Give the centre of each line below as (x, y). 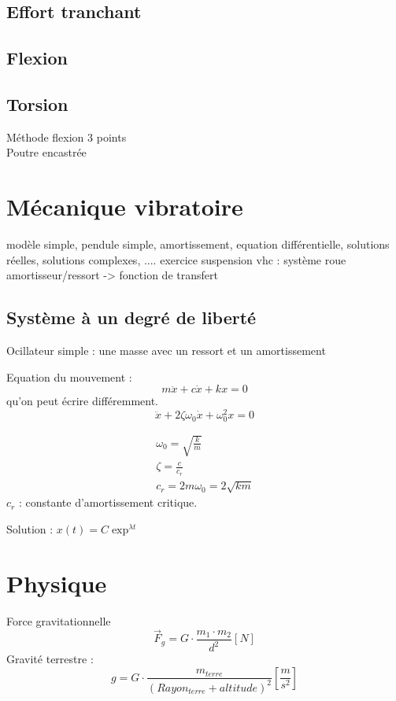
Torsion (37, 103)
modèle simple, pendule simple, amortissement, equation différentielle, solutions (198, 244)
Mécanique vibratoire (125, 207)
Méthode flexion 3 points (67, 137)
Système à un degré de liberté (131, 317)
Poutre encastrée (46, 152)
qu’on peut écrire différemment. (83, 401)
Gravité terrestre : (50, 659)
